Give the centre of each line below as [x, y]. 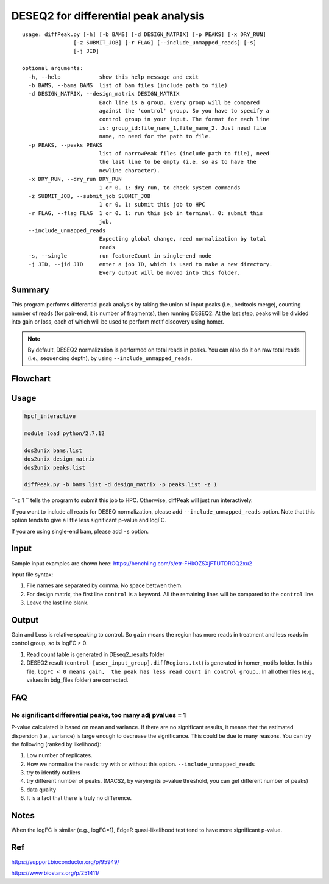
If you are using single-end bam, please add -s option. [80, 531]
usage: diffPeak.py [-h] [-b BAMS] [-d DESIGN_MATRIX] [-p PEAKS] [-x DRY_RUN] [144, 34]
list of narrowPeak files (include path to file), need [184, 154]
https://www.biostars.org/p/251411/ [55, 873]
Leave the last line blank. [58, 603]
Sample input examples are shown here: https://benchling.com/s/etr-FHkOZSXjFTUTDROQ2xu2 [132, 563]
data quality [41, 790]
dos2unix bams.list [53, 450]
